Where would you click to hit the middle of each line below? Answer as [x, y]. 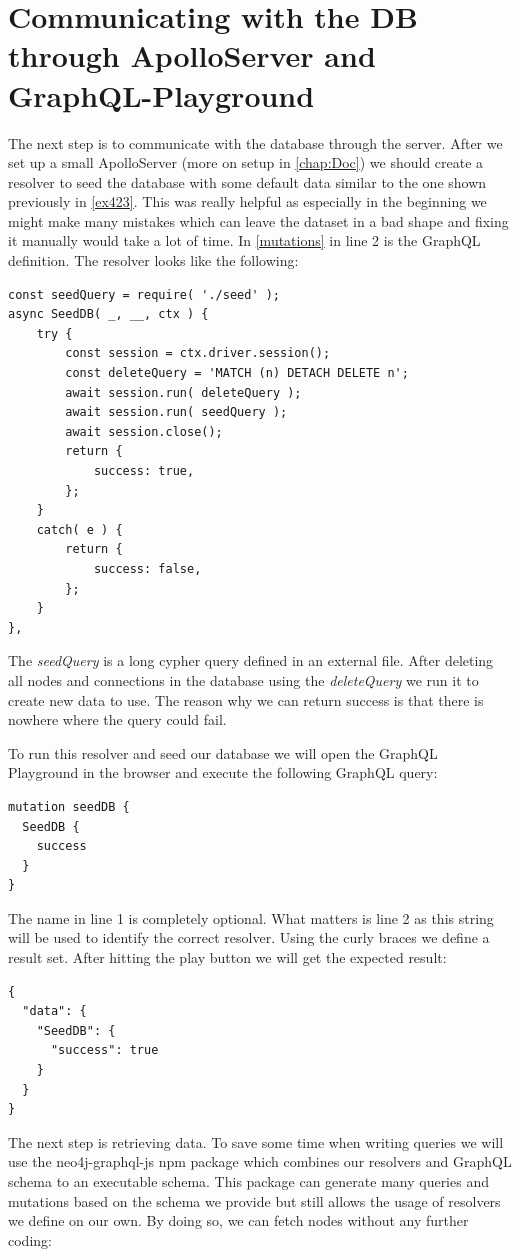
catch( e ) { [79, 529]
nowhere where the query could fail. [117, 719]
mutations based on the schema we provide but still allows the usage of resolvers [254, 1200]
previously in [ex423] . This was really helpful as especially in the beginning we [247, 201]
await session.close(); [144, 431]
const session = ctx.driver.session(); [198, 353]
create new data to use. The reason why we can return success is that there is [246, 699]
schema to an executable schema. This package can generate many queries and [248, 1181]
